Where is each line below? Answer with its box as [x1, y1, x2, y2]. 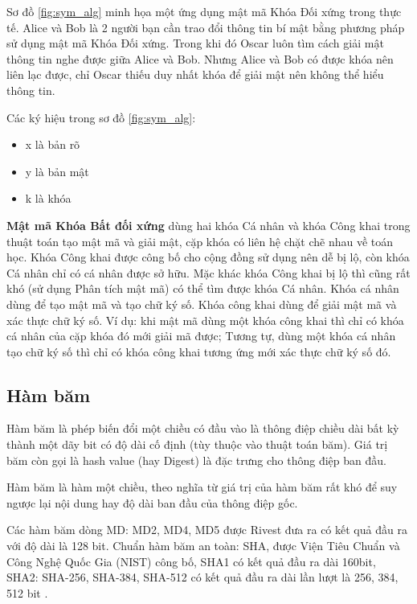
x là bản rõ [25, 136, 80, 153]
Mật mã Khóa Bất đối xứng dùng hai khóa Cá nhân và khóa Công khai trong [6, 216, 411, 233]
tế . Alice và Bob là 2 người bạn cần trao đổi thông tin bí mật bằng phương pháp [6, 18, 405, 35]
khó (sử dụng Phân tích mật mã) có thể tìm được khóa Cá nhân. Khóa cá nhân [6, 280, 399, 297]
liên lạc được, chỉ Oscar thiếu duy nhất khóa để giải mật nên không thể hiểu [6, 66, 384, 83]
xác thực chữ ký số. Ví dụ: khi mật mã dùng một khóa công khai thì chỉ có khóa [6, 311, 404, 328]
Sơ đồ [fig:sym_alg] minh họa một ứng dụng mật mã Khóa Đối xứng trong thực [6, 3, 402, 19]
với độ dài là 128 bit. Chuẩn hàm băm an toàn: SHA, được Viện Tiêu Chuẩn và [6, 537, 400, 554]
